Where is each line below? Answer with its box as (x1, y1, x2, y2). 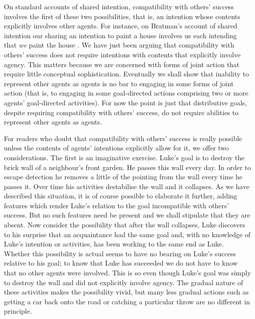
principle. (4, 306, 32, 316)
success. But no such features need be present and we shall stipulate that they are (4, 210, 251, 220)
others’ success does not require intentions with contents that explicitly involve (4, 49, 241, 59)
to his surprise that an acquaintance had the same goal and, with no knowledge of (4, 229, 251, 239)
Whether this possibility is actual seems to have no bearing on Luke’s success (4, 248, 236, 258)
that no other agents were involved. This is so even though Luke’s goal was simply (4, 268, 251, 278)
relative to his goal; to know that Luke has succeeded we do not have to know (4, 258, 238, 268)
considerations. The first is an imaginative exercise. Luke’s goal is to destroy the (4, 152, 245, 162)
